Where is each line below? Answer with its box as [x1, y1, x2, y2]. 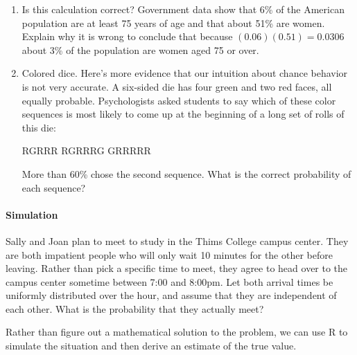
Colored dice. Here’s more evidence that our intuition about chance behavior [21, 66, 348, 80]
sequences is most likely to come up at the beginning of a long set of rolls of [21, 107, 345, 121]
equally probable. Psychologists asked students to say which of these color [21, 93, 336, 107]
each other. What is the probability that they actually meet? [6, 301, 264, 316]
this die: [21, 120, 56, 134]
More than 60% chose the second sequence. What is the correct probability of [21, 166, 351, 181]
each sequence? [21, 180, 86, 194]
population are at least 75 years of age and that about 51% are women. [21, 15, 325, 30]
